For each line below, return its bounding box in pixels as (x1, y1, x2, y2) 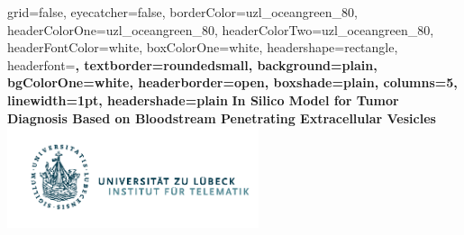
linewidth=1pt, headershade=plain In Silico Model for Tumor (7, 90, 399, 109)
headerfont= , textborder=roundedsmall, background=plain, (7, 55, 378, 74)
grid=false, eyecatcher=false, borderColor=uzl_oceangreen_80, (7, 3, 358, 21)
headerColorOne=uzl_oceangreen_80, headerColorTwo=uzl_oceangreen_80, (7, 20, 434, 39)
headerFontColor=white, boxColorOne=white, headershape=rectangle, (7, 38, 398, 57)
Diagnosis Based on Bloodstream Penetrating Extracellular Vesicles (7, 108, 436, 127)
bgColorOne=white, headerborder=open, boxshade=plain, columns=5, (7, 73, 458, 92)
